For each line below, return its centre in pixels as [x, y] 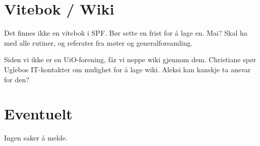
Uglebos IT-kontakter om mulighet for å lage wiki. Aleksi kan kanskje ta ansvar [127, 69]
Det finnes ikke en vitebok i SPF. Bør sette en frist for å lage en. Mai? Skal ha [126, 33]
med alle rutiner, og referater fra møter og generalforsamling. [98, 42]
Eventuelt [38, 114]
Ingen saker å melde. [36, 138]
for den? [17, 79]
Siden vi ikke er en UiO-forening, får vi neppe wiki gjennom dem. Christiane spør [130, 59]
